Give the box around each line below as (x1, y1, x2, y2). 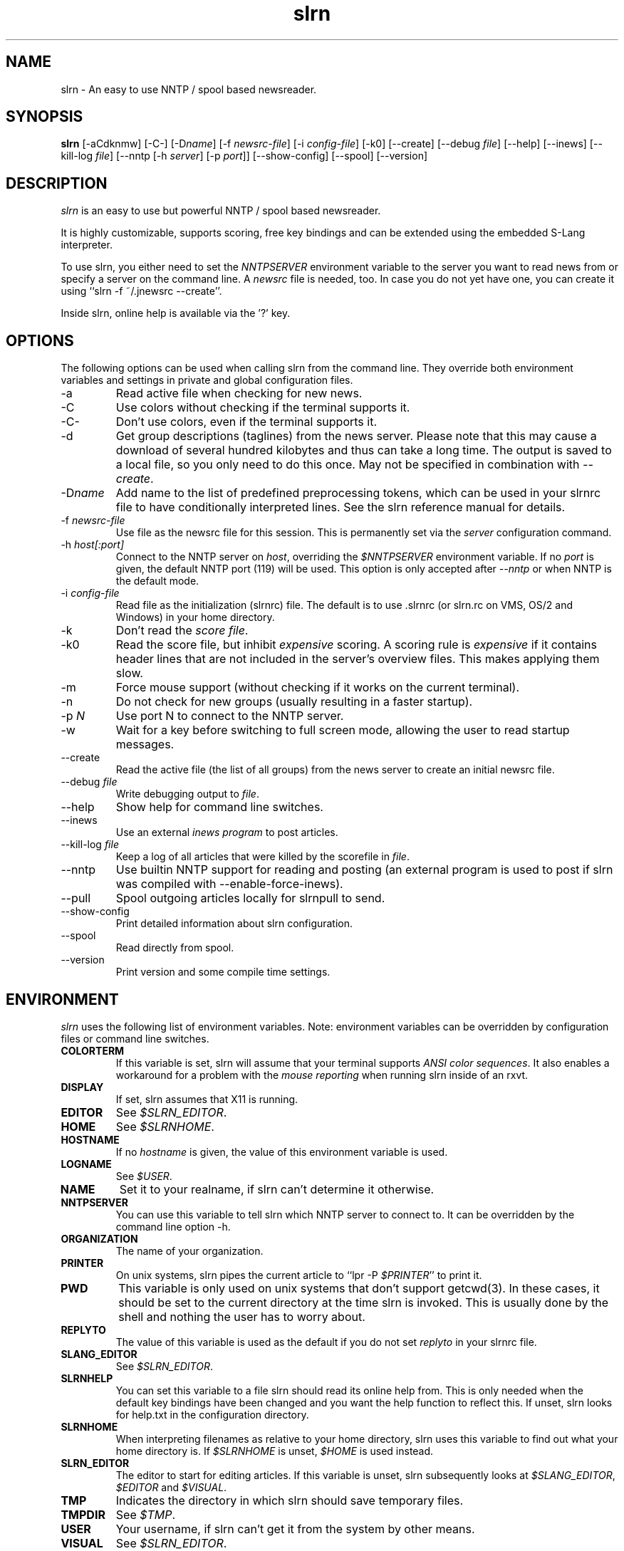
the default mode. (115, 575, 199, 587)
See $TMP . (115, 1507, 175, 1522)
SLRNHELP (61, 1372, 113, 1384)
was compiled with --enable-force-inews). (115, 877, 343, 892)
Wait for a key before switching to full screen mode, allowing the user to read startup (115, 723, 570, 738)
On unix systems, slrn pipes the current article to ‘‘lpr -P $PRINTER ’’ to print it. (115, 1268, 482, 1281)
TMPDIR (61, 1507, 105, 1522)
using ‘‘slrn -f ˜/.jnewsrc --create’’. (61, 285, 222, 298)
